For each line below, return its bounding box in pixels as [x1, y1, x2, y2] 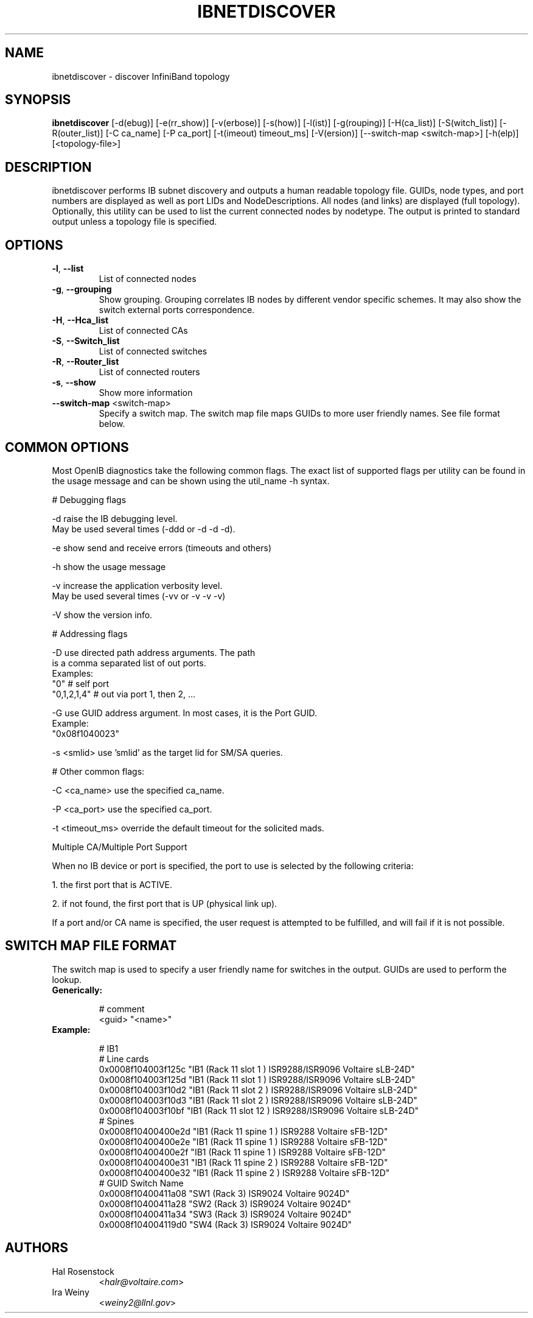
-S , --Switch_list [52, 336, 120, 347]
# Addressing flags [52, 628, 128, 639]
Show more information [99, 387, 193, 398]
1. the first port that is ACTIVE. [52, 879, 173, 890]
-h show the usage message [52, 561, 166, 572]
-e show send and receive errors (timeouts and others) [52, 542, 272, 553]
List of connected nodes [99, 273, 197, 284]
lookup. [52, 974, 82, 985]
